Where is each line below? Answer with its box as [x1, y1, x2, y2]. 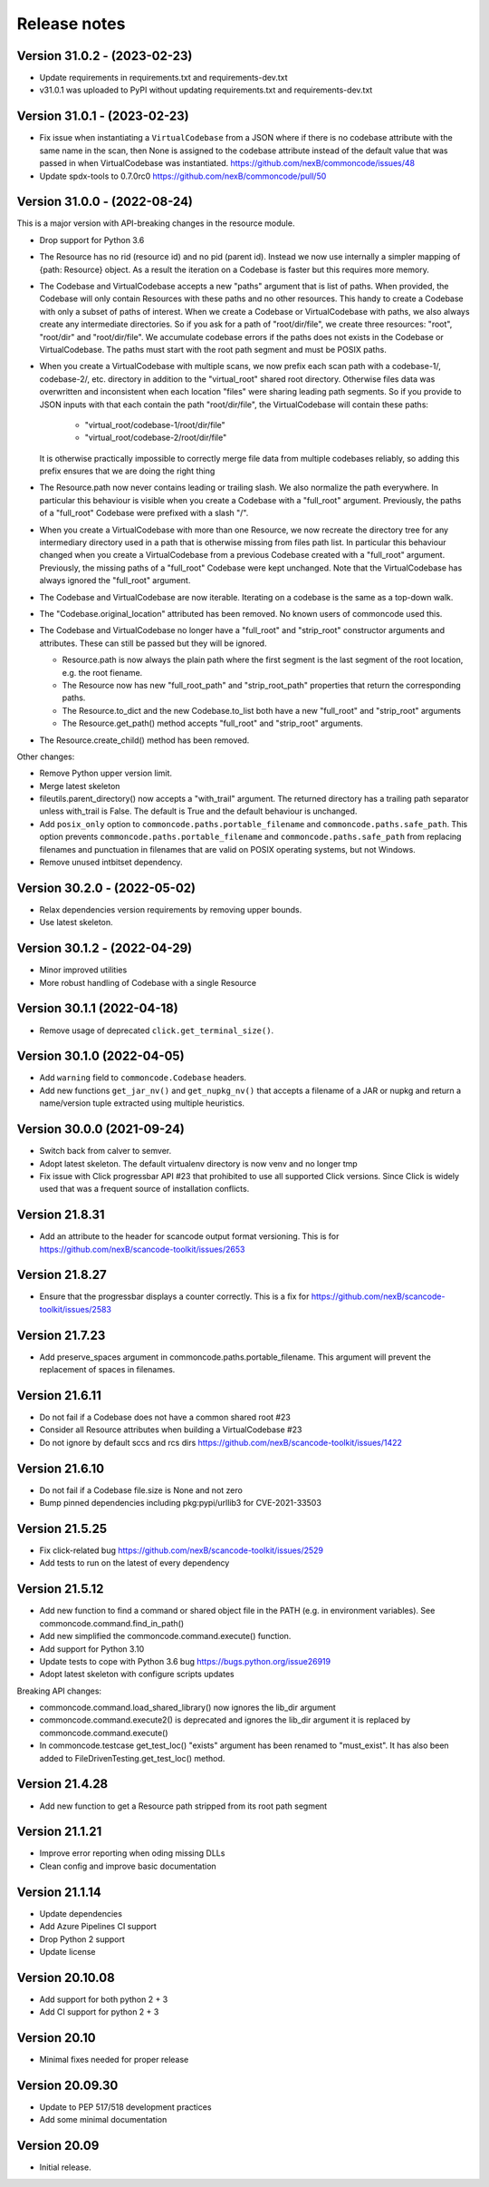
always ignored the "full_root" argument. [39, 575, 191, 586]
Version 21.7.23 [16, 1327, 106, 1342]
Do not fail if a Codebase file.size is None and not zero [39, 1484, 244, 1496]
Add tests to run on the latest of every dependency [39, 1557, 230, 1568]
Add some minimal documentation [39, 2114, 168, 2125]
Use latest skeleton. [39, 917, 113, 928]
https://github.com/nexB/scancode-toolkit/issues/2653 [39, 1244, 245, 1255]
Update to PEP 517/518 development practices [39, 2102, 212, 2113]
